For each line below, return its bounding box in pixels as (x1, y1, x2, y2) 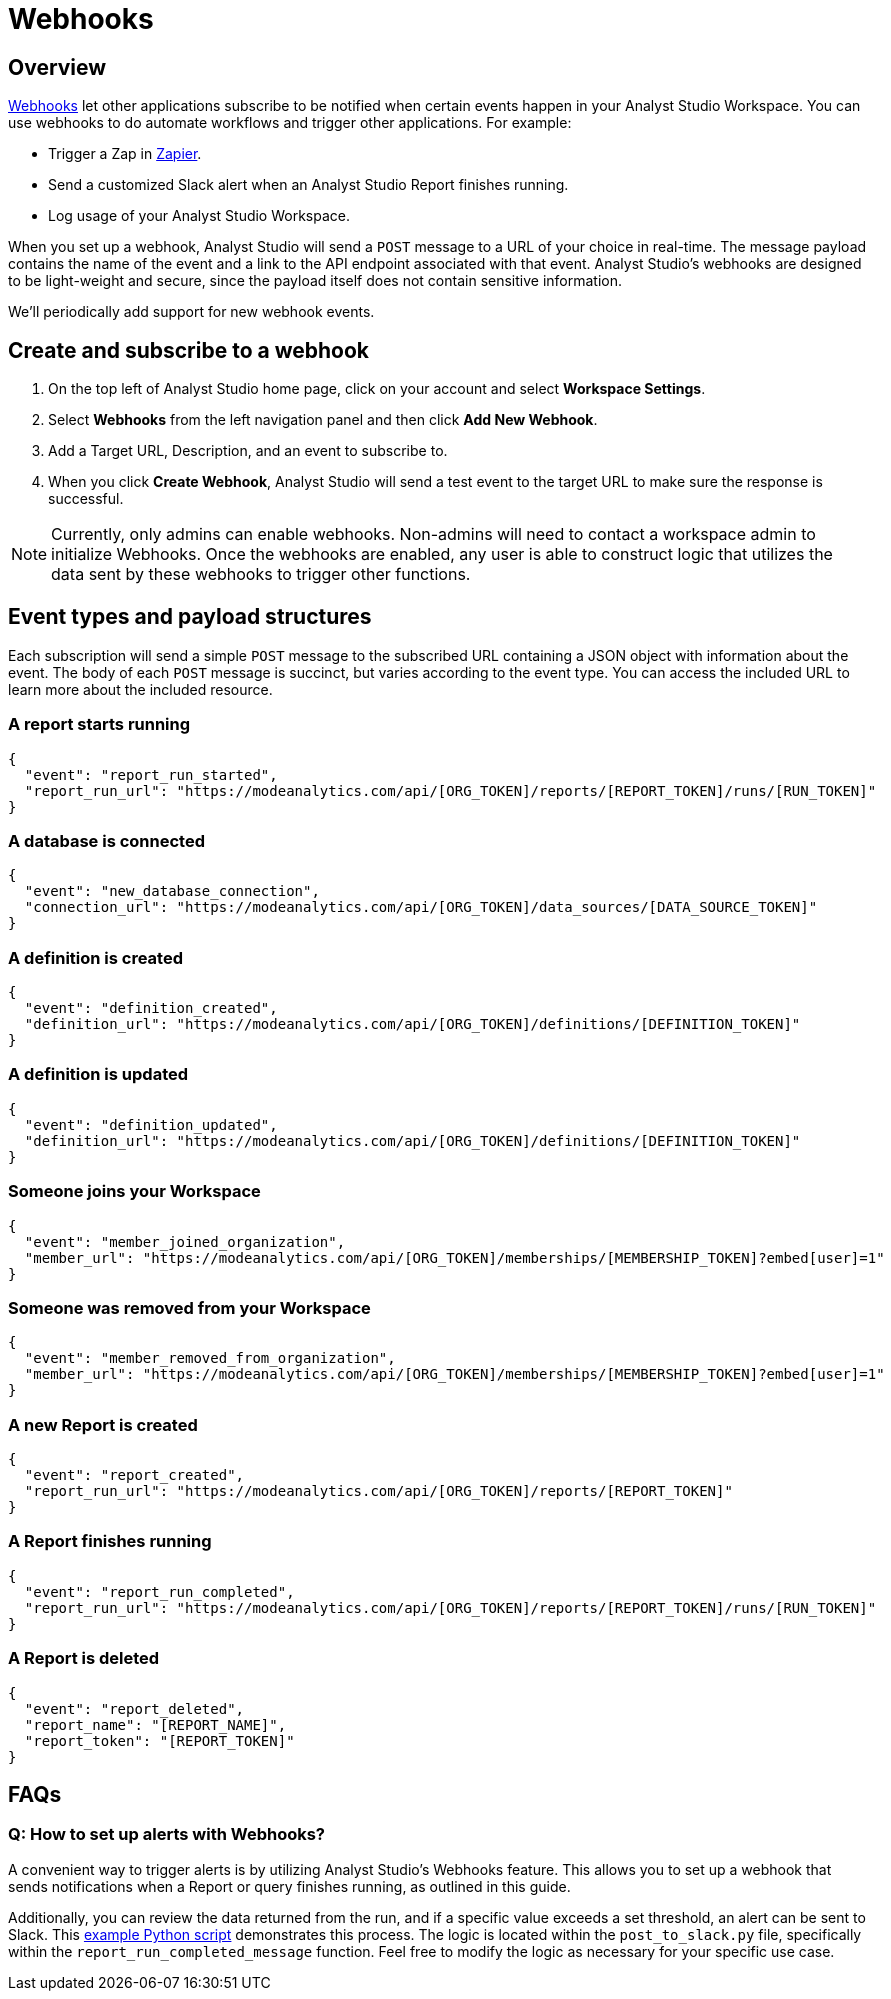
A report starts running (8, 714, 191, 735)
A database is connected (8, 830, 205, 851)
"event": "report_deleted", (24, 1700, 245, 1717)
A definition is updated (8, 1064, 189, 1085)
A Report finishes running (8, 1531, 212, 1552)
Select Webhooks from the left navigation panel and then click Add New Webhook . (48, 411, 598, 429)
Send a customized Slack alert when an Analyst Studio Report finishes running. (48, 176, 569, 194)
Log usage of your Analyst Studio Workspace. (48, 207, 351, 225)
